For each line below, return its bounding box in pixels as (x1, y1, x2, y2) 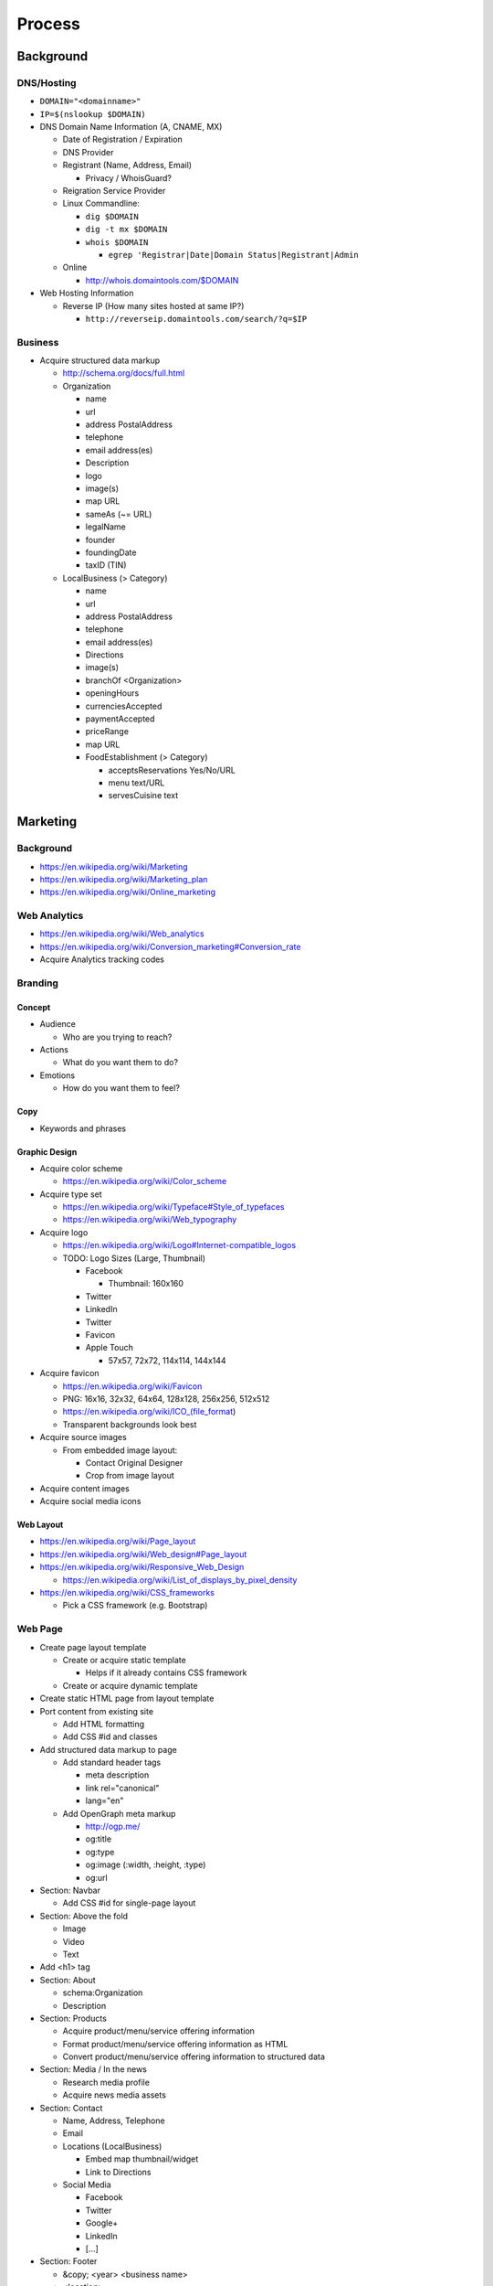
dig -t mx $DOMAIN (85, 224, 168, 235)
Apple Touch (85, 1342, 134, 1353)
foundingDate (85, 547, 137, 558)
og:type (85, 1846, 115, 1857)
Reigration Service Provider (62, 186, 166, 197)
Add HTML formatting (62, 1718, 145, 1729)
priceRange (85, 726, 130, 737)
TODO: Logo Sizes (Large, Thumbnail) (62, 1253, 205, 1264)
